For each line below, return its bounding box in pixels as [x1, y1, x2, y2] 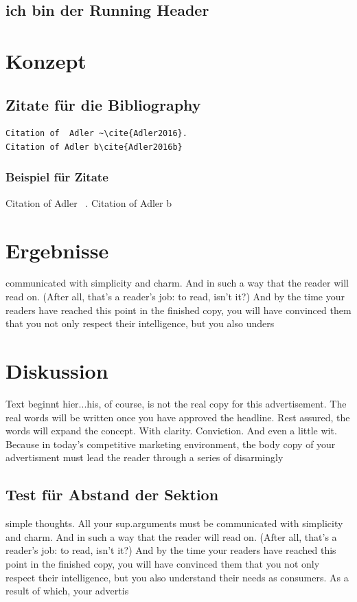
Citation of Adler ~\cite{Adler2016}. [5, 129, 187, 139]
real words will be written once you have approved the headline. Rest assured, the [5, 410, 350, 424]
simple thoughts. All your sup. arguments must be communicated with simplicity [5, 516, 343, 531]
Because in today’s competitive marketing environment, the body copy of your [5, 436, 336, 451]
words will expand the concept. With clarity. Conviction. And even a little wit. [5, 423, 337, 438]
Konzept [5, 46, 87, 74]
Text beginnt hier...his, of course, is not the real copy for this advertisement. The [5, 396, 347, 410]
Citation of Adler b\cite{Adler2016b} [5, 142, 183, 152]
